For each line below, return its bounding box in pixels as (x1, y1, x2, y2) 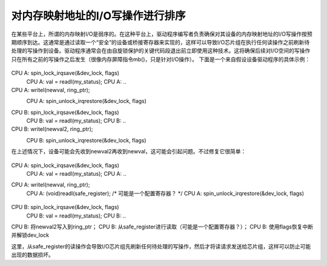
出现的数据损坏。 (11, 251, 54, 259)
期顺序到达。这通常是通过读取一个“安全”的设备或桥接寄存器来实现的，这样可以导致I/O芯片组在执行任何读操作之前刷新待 (11, 38, 310, 45)
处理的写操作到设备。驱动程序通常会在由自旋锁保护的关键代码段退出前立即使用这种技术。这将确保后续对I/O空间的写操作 (11, 47, 311, 55)
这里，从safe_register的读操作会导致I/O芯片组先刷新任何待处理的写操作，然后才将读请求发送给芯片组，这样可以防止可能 (11, 242, 311, 250)
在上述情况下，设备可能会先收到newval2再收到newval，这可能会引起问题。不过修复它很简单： (11, 148, 246, 155)
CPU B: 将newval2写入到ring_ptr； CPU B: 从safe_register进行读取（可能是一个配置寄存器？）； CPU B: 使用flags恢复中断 (11, 223, 313, 230)
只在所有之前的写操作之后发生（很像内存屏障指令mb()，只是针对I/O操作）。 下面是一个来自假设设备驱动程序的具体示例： (11, 55, 311, 63)
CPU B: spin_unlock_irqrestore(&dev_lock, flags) (26, 136, 147, 144)
